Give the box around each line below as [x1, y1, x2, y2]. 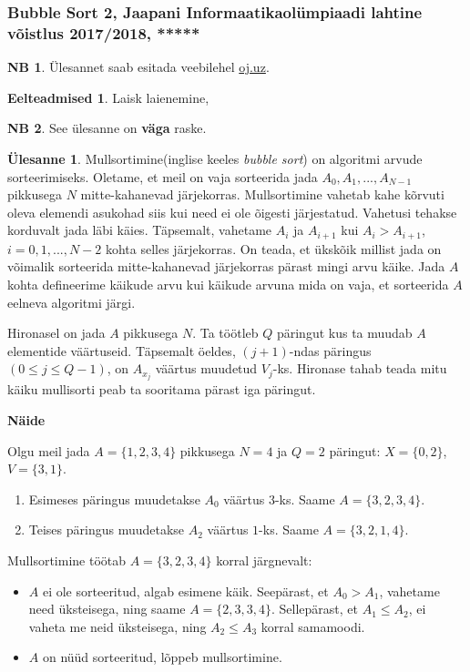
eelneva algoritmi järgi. [7, 292, 136, 311]
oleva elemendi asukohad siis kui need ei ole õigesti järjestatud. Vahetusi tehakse [7, 202, 457, 221]
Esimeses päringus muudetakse [28, 489, 200, 508]
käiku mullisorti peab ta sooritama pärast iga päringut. [7, 380, 316, 399]
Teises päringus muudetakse [28, 520, 185, 539]
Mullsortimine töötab [7, 550, 127, 569]
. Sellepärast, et [271, 599, 359, 618]
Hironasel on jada [7, 323, 106, 342]
